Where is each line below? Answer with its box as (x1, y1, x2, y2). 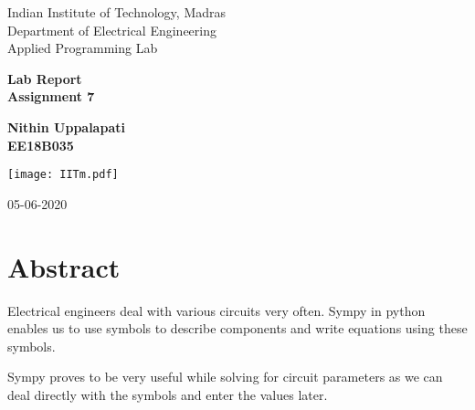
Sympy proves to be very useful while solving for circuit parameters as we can (7, 367, 443, 386)
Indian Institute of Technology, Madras (7, 3, 227, 21)
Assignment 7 (7, 87, 95, 106)
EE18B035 (7, 135, 74, 154)
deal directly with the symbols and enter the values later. (7, 384, 328, 404)
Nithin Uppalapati (7, 117, 125, 136)
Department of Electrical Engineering (7, 20, 216, 39)
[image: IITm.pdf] (7, 168, 119, 182)
